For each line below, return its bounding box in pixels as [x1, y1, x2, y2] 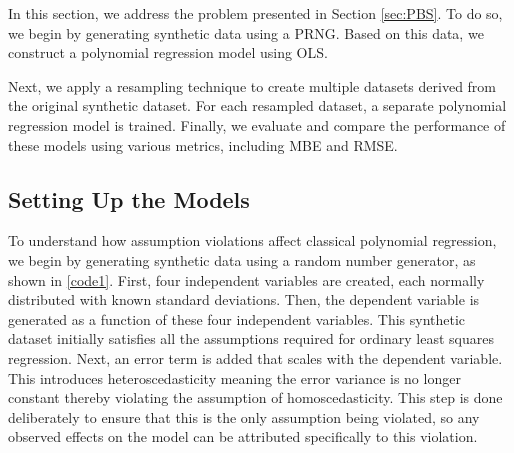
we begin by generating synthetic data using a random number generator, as [8, 249, 476, 270]
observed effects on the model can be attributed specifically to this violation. [8, 426, 478, 447]
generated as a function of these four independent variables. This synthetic [8, 308, 466, 329]
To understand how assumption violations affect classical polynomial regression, [8, 230, 497, 251]
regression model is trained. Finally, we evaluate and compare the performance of [8, 114, 506, 135]
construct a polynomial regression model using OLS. [8, 42, 328, 63]
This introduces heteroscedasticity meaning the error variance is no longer [8, 367, 461, 388]
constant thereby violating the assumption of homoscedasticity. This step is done [8, 387, 503, 408]
